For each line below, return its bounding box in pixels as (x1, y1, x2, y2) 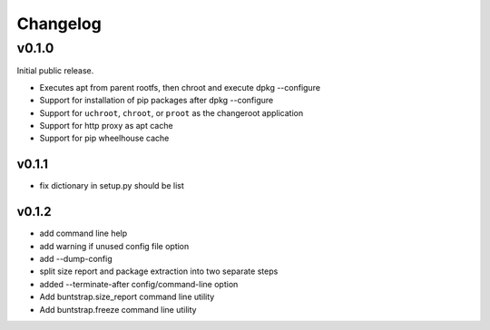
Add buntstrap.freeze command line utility (39, 304, 197, 315)
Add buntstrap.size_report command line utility (39, 291, 215, 303)
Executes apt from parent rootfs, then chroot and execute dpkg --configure (39, 82, 321, 92)
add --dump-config (39, 253, 113, 264)
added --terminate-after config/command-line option (39, 278, 239, 289)
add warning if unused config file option (39, 240, 190, 251)
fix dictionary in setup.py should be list (39, 180, 185, 191)
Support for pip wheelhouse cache (39, 132, 170, 144)
